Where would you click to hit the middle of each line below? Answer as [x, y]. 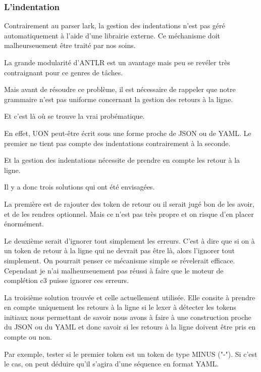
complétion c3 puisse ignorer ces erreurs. [67, 280]
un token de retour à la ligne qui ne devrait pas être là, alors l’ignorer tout [120, 250]
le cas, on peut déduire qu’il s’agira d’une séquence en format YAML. [112, 364]
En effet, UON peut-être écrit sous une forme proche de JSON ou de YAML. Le [128, 133]
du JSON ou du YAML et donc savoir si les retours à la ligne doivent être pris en [130, 327]
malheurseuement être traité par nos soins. [70, 45]
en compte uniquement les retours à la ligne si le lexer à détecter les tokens [120, 307]
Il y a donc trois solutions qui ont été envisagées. [80, 187]
